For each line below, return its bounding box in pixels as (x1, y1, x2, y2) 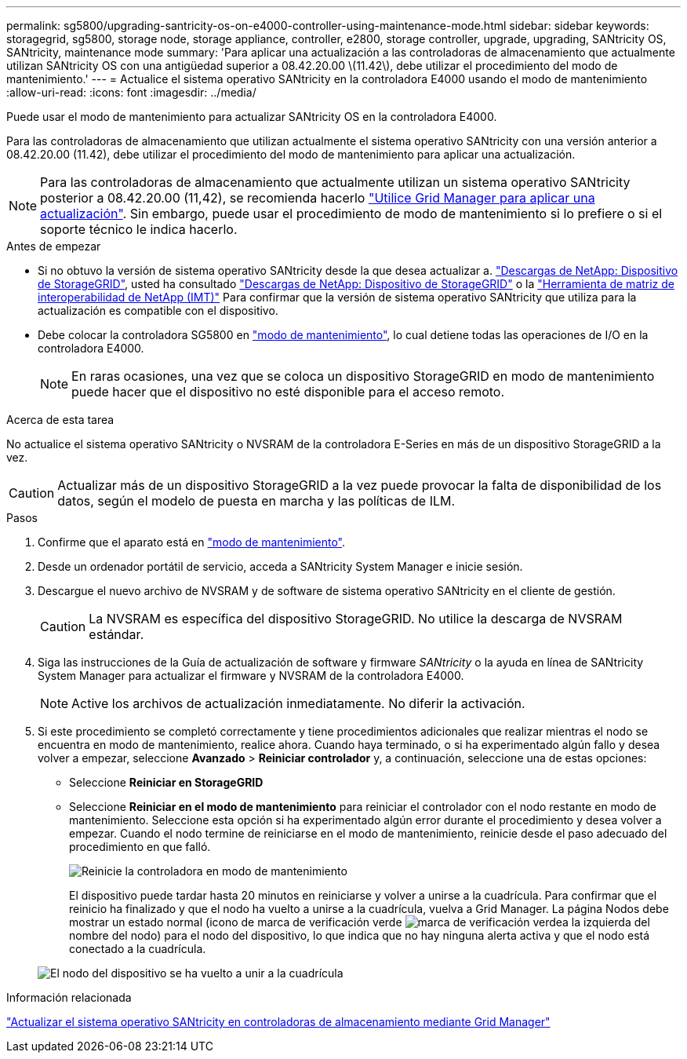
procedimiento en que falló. (69, 840, 211, 853)
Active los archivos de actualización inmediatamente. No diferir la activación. (71, 696, 525, 711)
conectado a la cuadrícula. (69, 942, 206, 955)
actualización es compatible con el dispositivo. (38, 304, 278, 317)
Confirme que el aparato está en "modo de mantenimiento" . (38, 535, 346, 549)
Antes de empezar (6, 239, 101, 253)
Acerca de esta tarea (6, 413, 114, 426)
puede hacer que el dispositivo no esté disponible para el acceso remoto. (71, 384, 505, 400)
